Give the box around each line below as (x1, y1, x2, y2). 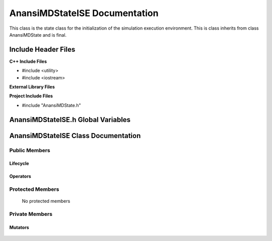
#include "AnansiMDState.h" (22, 102, 81, 108)
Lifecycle (9, 161, 29, 167)
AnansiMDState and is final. (9, 32, 67, 38)
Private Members (9, 211, 53, 218)
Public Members (9, 147, 50, 154)
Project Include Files (9, 93, 53, 99)
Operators (9, 173, 31, 179)
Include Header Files (9, 45, 76, 54)
